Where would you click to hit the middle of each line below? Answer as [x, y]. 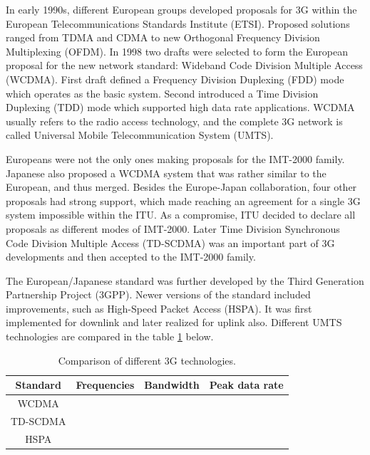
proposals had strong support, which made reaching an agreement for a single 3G [183, 200]
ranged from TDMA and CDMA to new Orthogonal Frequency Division [163, 37]
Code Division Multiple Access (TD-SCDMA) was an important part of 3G [170, 242]
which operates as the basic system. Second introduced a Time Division [162, 93]
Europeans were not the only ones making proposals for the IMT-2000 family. [175, 158]
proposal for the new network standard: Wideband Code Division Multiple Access [184, 65]
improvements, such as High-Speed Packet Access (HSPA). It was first [159, 308]
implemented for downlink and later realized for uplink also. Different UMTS [174, 322]
